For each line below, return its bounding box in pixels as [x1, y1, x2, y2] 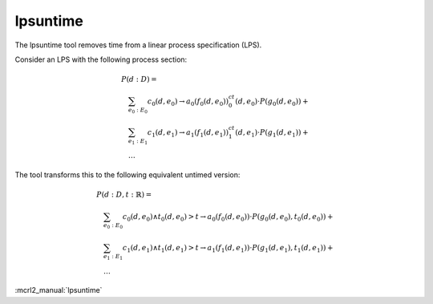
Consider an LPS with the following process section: [14, 55, 188, 64]
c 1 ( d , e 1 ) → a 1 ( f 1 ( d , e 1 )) [147, 128, 229, 140]
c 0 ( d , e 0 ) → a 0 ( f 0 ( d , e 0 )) [147, 97, 229, 107]
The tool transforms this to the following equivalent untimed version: [14, 170, 241, 180]
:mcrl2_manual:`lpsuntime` [14, 286, 103, 295]
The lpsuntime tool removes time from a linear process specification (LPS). [14, 40, 262, 50]
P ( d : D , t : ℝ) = [96, 190, 152, 200]
